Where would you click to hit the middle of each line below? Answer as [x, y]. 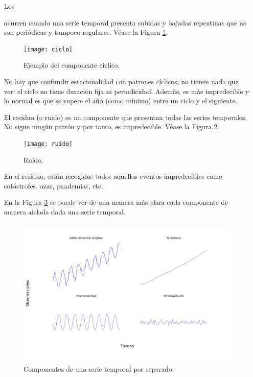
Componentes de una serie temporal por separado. [99, 368]
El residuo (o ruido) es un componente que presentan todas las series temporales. [126, 117]
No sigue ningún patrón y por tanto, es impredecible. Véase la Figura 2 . [112, 127]
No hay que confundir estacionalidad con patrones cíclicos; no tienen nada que [121, 82]
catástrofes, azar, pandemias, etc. [54, 185]
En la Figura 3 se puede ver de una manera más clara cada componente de [116, 202]
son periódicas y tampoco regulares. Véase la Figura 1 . [86, 32]
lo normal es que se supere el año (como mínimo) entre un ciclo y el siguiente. [121, 101]
